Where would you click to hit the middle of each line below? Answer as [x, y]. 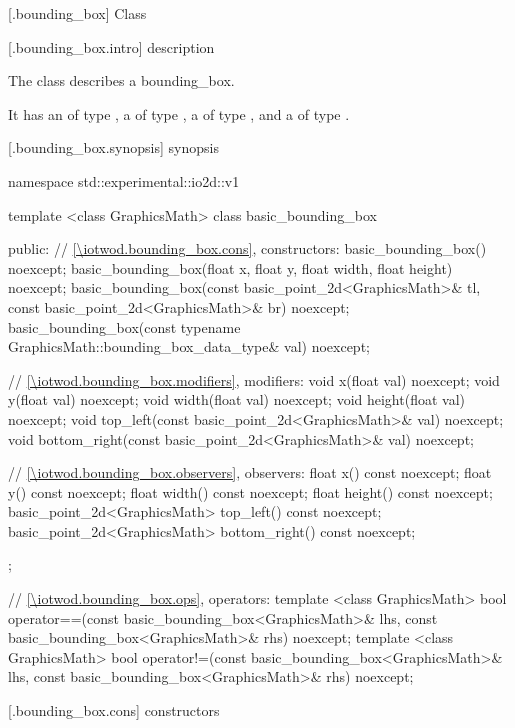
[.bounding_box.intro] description [111, 46]
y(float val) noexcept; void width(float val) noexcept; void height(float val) [236, 399]
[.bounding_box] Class [77, 13]
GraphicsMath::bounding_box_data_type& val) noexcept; [189, 346]
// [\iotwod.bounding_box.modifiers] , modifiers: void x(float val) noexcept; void [254, 379]
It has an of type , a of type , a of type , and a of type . [179, 113]
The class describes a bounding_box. [121, 80]
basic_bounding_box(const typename [124, 326]
